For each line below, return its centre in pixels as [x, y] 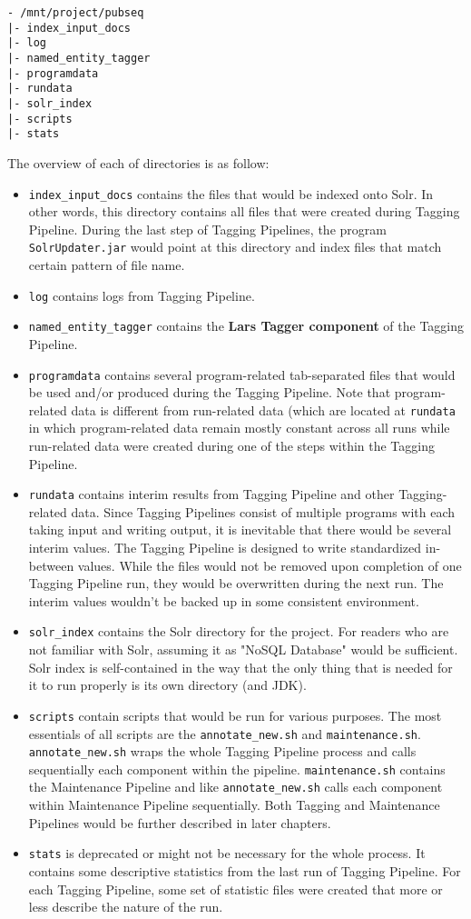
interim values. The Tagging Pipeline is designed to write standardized [225, 548]
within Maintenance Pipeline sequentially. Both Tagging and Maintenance [234, 805]
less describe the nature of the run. [126, 907]
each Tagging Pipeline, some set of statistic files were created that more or [235, 889]
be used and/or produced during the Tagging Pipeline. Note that [210, 392]
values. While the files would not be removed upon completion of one [270, 565]
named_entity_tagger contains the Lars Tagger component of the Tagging [246, 326]
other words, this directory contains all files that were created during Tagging [244, 211]
